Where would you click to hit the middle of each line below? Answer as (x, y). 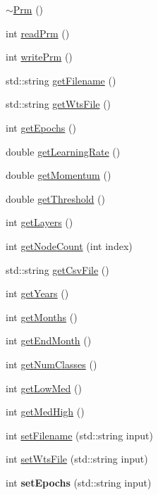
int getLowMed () (44, 388)
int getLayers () (39, 222)
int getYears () (37, 293)
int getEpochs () (41, 127)
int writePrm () (39, 57)
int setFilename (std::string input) (79, 435)
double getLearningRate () (63, 151)
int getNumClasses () (51, 364)
